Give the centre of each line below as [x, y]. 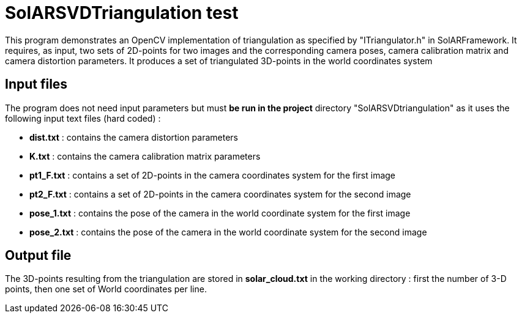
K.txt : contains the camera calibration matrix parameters [145, 156]
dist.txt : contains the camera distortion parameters [134, 137]
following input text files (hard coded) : [83, 118]
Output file [38, 256]
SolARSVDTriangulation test [122, 13]
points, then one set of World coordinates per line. [106, 289]
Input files [36, 84]
